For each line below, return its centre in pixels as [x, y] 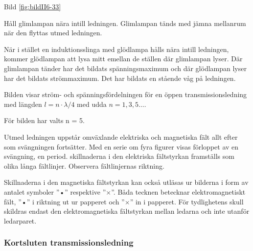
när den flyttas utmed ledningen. [53, 33]
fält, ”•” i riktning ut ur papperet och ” [64, 201]
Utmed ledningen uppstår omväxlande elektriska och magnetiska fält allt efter [121, 137]
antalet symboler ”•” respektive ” [55, 191]
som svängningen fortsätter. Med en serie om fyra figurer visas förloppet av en [121, 146]
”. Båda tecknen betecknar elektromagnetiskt [178, 191]
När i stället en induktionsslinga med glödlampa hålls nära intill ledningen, [116, 49]
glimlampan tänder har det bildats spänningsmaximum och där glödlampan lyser [125, 68]
